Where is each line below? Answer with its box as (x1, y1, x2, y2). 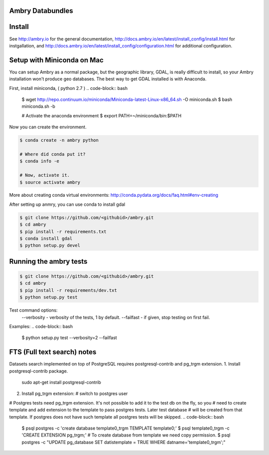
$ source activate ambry (19, 179, 81, 185)
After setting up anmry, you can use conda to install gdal (9, 201, 126, 207)
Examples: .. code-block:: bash (9, 323, 73, 329)
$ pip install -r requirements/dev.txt (19, 287, 117, 293)
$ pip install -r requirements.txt (19, 229, 107, 234)
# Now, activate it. (19, 172, 70, 178)
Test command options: (9, 307, 58, 313)
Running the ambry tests (9, 257, 88, 266)
